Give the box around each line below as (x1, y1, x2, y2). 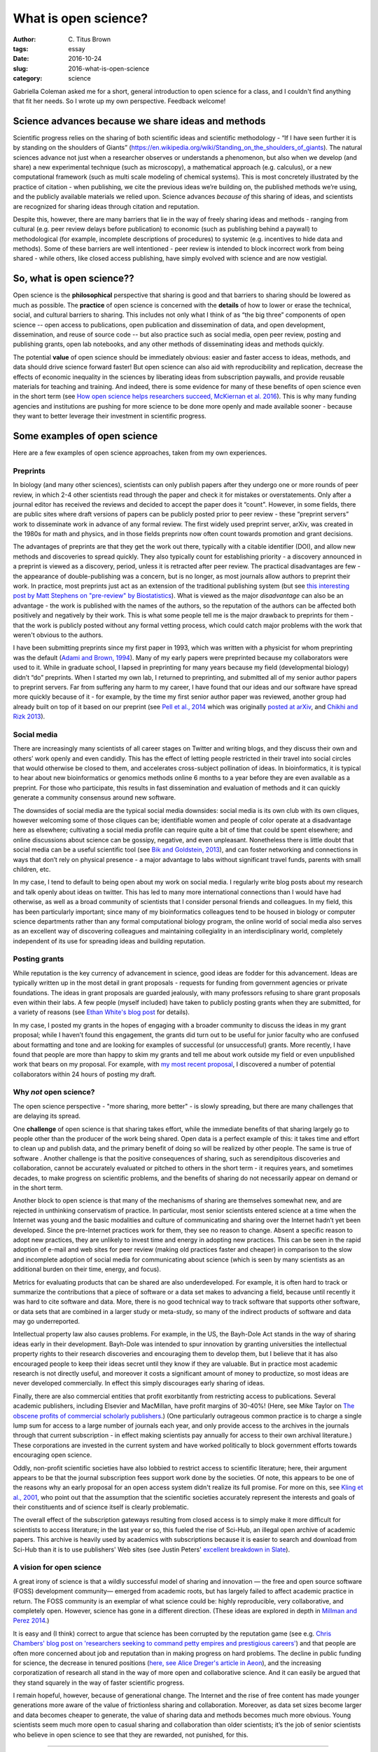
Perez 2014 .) (13, 1616, 50, 1625)
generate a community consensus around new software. (13, 793, 176, 802)
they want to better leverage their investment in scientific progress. (13, 412, 206, 420)
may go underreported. (13, 1318, 80, 1326)
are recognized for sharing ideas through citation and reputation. (13, 202, 199, 210)
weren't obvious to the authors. (13, 631, 104, 639)
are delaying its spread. (13, 1111, 80, 1121)
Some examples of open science (13, 430, 158, 442)
